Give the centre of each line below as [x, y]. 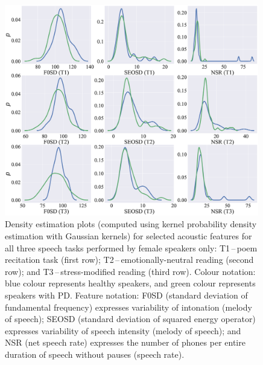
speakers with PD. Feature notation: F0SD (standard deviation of [126, 295]
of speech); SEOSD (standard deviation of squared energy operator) [130, 319]
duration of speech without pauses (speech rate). [95, 354]
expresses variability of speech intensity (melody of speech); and [123, 330]
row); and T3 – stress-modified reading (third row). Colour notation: [130, 271]
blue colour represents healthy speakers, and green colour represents [130, 283]
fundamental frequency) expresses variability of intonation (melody [128, 307]
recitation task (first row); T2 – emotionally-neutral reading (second [129, 260]
